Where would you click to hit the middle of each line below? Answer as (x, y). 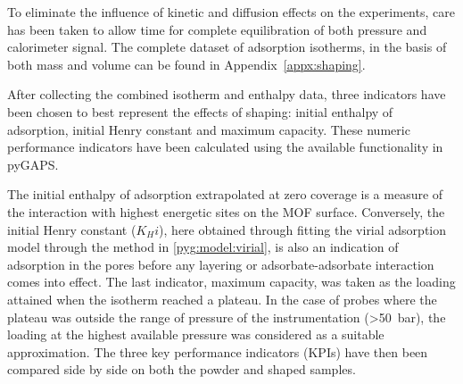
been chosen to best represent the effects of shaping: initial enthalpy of (200, 111)
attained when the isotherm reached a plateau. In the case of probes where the (222, 299)
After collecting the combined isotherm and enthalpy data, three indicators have (227, 94)
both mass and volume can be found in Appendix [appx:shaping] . (186, 64)
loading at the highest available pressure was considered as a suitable (196, 334)
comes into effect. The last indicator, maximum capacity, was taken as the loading (231, 282)
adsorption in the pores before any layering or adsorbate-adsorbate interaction (221, 264)
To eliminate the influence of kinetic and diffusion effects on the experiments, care (231, 12)
